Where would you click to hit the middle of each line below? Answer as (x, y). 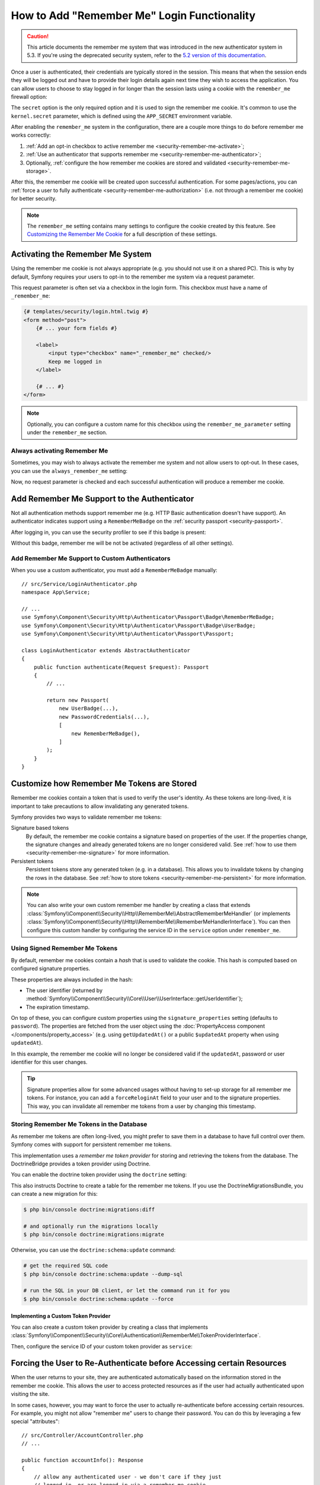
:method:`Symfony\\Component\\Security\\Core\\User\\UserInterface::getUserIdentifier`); (134, 999)
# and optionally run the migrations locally (91, 1226)
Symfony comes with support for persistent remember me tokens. (91, 1145)
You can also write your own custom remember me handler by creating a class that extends (139, 905)
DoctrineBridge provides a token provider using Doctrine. (81, 1164)
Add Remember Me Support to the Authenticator (103, 499)
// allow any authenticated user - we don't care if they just (127, 1477)
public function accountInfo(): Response (82, 1460)
